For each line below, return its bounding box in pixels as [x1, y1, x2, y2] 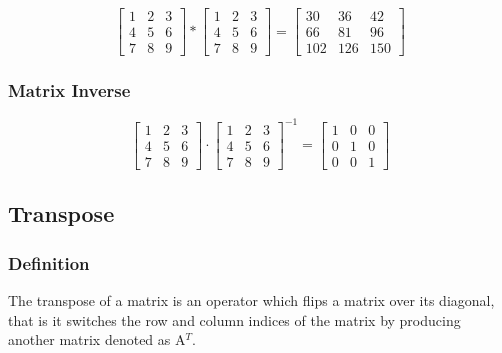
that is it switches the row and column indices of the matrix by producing [8, 309, 461, 330]
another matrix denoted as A [8, 329, 186, 350]
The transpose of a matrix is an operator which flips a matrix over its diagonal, [8, 289, 495, 310]
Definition [8, 250, 90, 275]
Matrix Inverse [8, 78, 131, 103]
